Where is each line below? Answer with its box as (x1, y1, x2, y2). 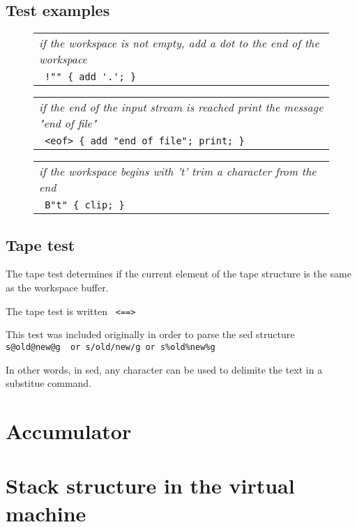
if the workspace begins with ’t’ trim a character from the (39, 163, 317, 180)
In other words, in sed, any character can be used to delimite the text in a (6, 362, 323, 376)
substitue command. (6, 376, 92, 390)
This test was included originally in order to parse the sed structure (6, 327, 295, 342)
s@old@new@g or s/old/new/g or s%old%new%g (6, 342, 215, 352)
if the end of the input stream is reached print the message (39, 99, 324, 116)
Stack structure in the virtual (6, 471, 295, 500)
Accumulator (6, 416, 132, 445)
